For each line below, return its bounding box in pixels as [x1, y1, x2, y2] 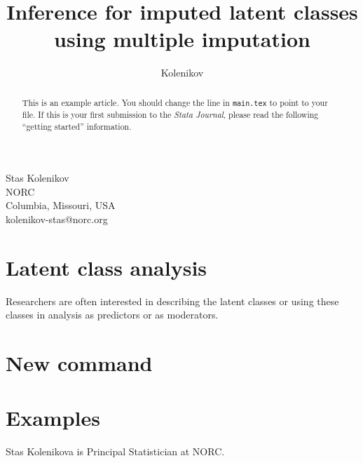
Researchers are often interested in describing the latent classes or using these [6, 293, 339, 308]
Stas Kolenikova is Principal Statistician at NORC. [6, 444, 225, 459]
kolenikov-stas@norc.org [6, 211, 108, 226]
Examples [6, 403, 100, 432]
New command [6, 349, 153, 377]
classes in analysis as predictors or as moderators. [6, 307, 219, 322]
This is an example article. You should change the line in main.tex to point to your [22, 96, 328, 108]
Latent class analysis [6, 253, 207, 281]
